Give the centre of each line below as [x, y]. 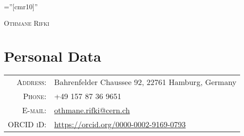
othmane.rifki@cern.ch [92, 110]
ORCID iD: [27, 124]
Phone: [35, 96]
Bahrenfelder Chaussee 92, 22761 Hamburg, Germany [145, 82]
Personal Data [53, 56]
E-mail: [34, 110]
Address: [32, 82]
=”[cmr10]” [21, 6]
